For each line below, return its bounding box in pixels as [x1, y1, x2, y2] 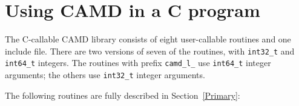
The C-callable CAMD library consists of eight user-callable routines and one [5, 33, 291, 45]
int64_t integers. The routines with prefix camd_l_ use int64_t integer [5, 56, 271, 69]
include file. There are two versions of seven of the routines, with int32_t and [5, 44, 295, 57]
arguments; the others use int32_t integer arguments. [5, 68, 205, 81]
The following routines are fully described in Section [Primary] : [5, 88, 240, 101]
